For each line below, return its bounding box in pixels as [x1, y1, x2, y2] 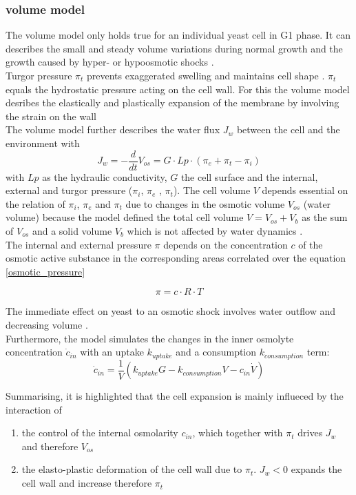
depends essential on [262, 183, 348, 197]
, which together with [192, 425, 283, 440]
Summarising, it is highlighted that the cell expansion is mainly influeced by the [6, 389, 344, 403]
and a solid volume [32, 224, 112, 237]
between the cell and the [236, 122, 340, 137]
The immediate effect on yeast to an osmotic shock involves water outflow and [6, 304, 335, 318]
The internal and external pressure [6, 237, 151, 251]
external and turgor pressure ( [6, 183, 133, 197]
